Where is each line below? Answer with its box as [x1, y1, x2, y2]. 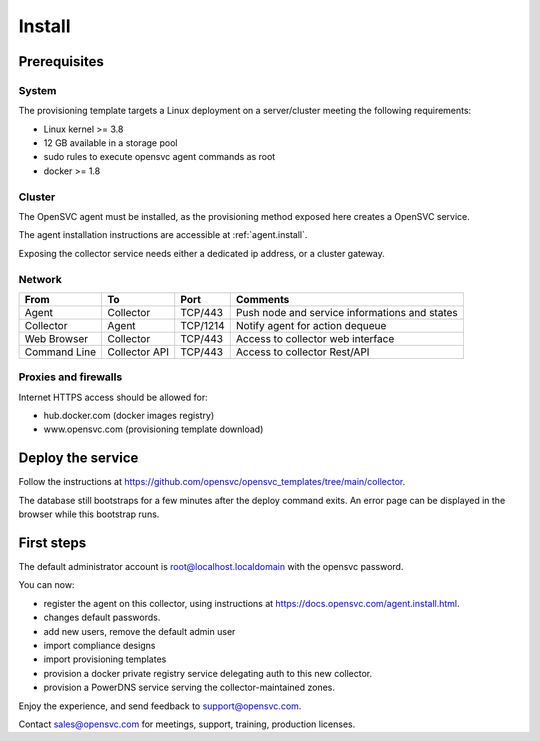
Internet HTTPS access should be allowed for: [18, 391, 209, 403]
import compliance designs [43, 640, 156, 652]
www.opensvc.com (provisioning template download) [43, 423, 264, 435]
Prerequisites [18, 53, 104, 70]
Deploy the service [18, 450, 139, 467]
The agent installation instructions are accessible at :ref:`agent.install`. [18, 229, 308, 241]
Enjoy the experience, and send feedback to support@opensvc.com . [18, 700, 302, 712]
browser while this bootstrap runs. [18, 508, 160, 520]
